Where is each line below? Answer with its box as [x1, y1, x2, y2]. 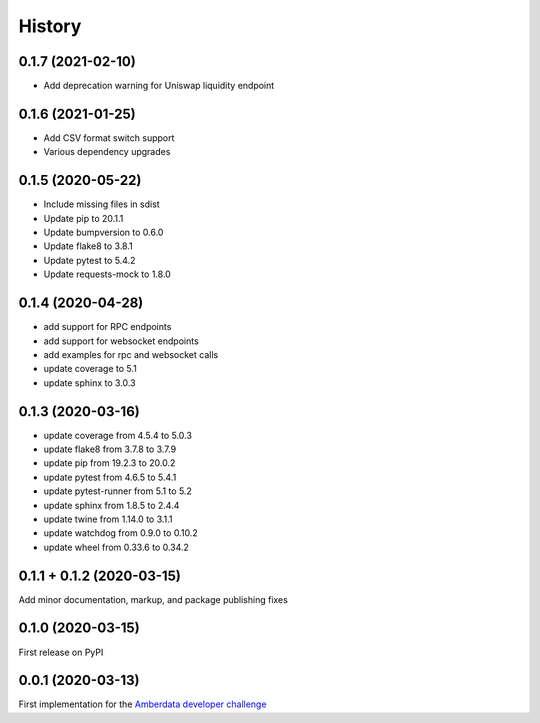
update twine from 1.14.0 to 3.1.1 [43, 513, 174, 525]
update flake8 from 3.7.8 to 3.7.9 [43, 443, 177, 455]
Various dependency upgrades [43, 146, 171, 158]
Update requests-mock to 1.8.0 [43, 268, 172, 280]
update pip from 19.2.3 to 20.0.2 [43, 457, 176, 469]
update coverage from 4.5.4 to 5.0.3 [43, 429, 192, 441]
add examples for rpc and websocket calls [43, 348, 219, 360]
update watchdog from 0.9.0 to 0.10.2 [43, 527, 199, 539]
